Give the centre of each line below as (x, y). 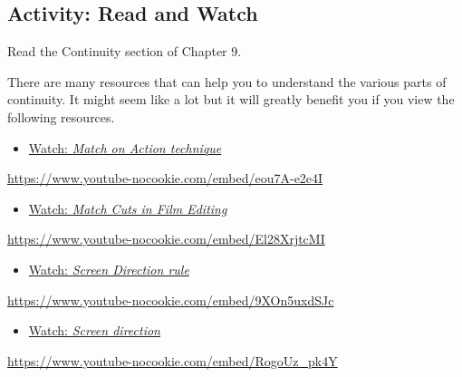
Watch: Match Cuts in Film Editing (128, 208)
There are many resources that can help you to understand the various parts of (227, 81)
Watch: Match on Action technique (125, 147)
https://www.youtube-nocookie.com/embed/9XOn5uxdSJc (171, 300)
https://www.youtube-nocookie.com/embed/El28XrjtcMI (166, 239)
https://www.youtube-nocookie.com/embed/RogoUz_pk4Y (173, 360)
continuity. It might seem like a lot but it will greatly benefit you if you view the (231, 99)
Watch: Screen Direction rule (109, 269)
